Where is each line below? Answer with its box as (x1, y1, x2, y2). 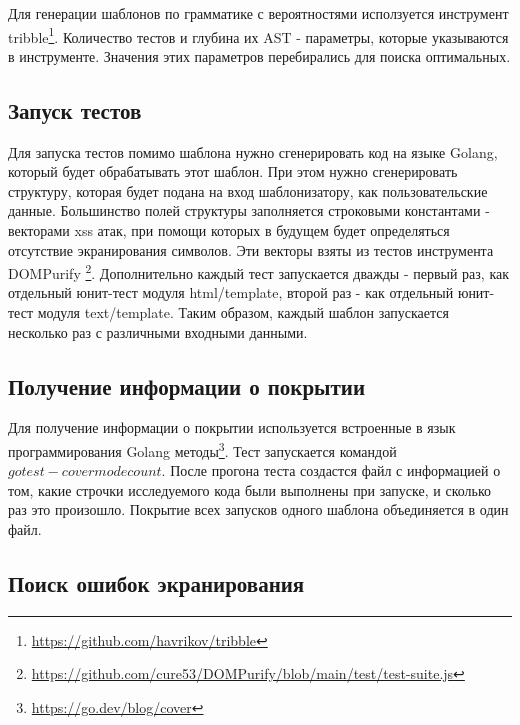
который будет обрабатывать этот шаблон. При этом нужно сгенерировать (8, 161, 458, 182)
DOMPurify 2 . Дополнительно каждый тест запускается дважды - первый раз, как (8, 260, 510, 283)
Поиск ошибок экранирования (8, 568, 305, 599)
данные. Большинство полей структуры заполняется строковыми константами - (8, 200, 490, 221)
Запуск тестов (8, 94, 142, 125)
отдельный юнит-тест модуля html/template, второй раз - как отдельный (8, 282, 454, 303)
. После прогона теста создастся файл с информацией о (161, 460, 501, 481)
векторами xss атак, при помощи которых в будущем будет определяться (8, 220, 450, 241)
